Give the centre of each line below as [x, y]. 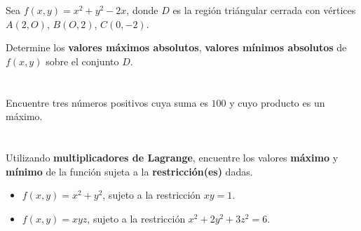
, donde [142, 10]
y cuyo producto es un [277, 102]
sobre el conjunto [82, 61]
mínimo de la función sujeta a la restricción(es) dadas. [129, 171]
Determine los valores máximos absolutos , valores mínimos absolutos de [176, 47]
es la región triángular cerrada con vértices [264, 10]
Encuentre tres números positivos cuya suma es [107, 102]
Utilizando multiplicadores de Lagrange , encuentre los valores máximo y [172, 158]
